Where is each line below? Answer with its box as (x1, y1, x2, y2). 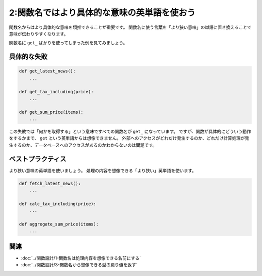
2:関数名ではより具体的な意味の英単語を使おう (9, 7, 196, 18)
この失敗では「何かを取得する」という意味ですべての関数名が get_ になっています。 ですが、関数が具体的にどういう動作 (9, 129, 251, 135)
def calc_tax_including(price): (19, 201, 97, 207)
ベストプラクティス (9, 155, 66, 163)
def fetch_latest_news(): (19, 180, 81, 186)
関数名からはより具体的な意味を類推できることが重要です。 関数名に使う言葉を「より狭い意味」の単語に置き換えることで (9, 24, 252, 30)
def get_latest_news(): (19, 69, 76, 74)
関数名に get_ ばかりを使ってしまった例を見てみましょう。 (9, 40, 128, 46)
